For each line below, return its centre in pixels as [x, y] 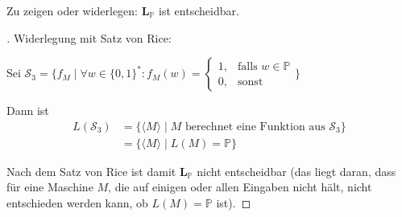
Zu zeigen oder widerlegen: [73, 10]
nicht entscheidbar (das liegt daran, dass [296, 171]
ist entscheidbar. [199, 10]
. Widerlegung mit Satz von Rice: [89, 37]
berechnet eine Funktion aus [255, 127]
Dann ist [28, 111]
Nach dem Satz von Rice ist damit [91, 171]
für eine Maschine [50, 187]
